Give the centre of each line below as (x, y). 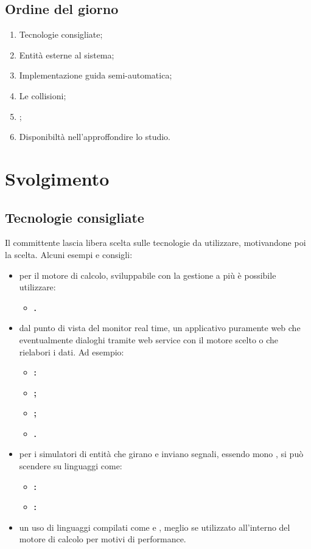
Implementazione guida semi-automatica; (96, 75)
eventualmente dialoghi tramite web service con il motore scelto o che (149, 339)
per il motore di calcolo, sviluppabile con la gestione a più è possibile (148, 275)
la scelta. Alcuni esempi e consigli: (69, 254)
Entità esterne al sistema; (67, 54)
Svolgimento (57, 178)
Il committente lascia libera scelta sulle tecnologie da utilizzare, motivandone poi (155, 243)
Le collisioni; (43, 95)
